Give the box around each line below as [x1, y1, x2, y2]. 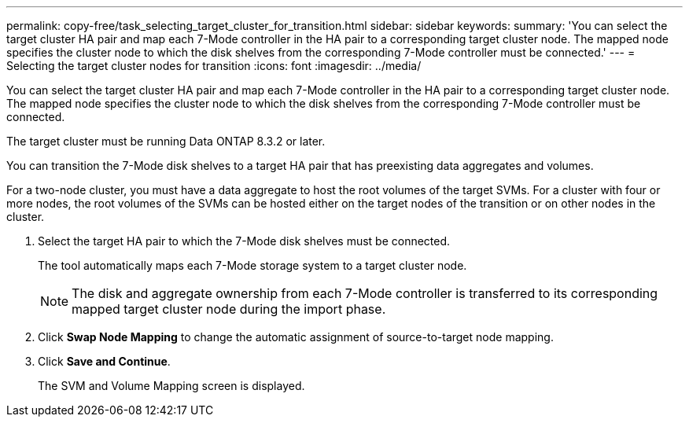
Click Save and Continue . [38, 355, 171, 368]
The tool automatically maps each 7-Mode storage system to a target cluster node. [38, 259, 467, 272]
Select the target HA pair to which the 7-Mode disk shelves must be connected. [38, 234, 451, 248]
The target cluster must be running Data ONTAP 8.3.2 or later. [6, 134, 326, 148]
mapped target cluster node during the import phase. [72, 301, 386, 317]
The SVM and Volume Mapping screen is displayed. [38, 379, 305, 392]
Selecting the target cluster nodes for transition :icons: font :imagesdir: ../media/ [6, 59, 422, 72]
